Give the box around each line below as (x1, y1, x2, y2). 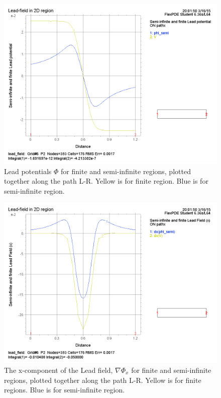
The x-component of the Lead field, (4, 364, 113, 375)
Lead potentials (4, 166, 52, 176)
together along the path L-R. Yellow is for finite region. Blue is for (4, 176, 208, 186)
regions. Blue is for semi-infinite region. (4, 384, 125, 395)
